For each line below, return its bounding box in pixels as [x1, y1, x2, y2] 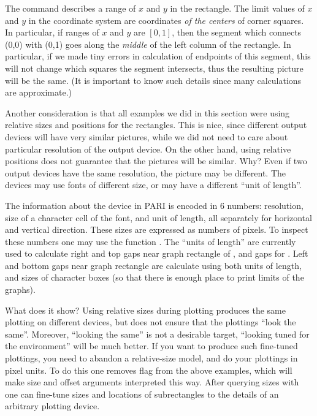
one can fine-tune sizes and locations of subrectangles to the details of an [5, 387, 279, 400]
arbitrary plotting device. [5, 399, 100, 412]
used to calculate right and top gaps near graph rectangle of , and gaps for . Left [5, 247, 308, 260]
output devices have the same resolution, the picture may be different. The [5, 166, 286, 179]
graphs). [5, 283, 36, 296]
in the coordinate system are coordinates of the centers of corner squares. [28, 13, 304, 26]
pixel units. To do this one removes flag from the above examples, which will [5, 363, 292, 376]
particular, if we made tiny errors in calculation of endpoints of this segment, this [5, 50, 311, 62]
